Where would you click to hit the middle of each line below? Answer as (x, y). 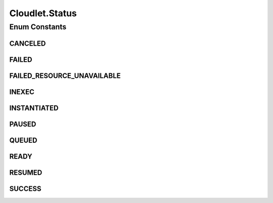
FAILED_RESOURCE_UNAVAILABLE (65, 76)
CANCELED (28, 43)
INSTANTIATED (34, 108)
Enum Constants (38, 27)
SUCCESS (25, 189)
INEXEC (22, 92)
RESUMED (26, 172)
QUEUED (23, 140)
